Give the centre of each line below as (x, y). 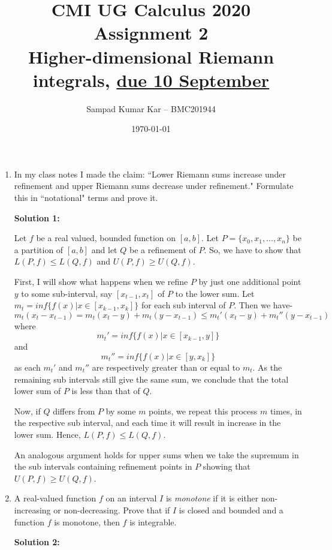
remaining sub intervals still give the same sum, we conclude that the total (151, 379)
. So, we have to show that (253, 249)
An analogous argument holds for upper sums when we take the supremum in (156, 454)
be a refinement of (162, 249)
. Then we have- (263, 305)
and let (104, 249)
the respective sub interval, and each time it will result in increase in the (147, 423)
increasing (32, 510)
